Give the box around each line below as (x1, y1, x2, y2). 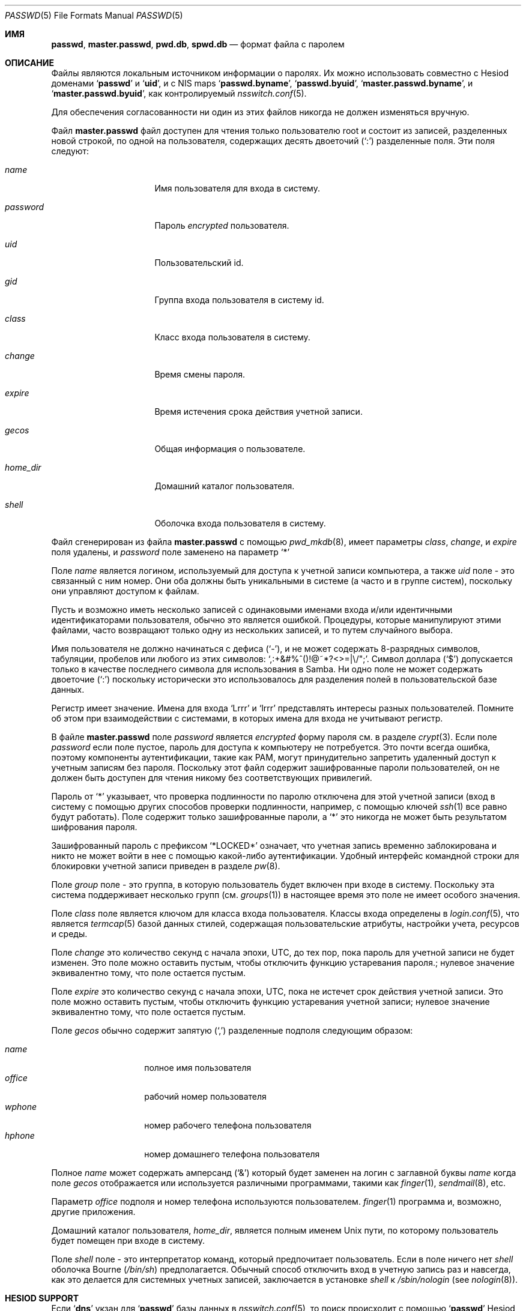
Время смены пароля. (154, 369, 246, 379)
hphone (5, 1130, 35, 1141)
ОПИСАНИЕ (5, 58, 54, 68)
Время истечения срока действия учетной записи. (154, 406, 363, 417)
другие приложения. (51, 1207, 136, 1217)
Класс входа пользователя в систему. (154, 332, 310, 342)
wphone (5, 1102, 37, 1112)
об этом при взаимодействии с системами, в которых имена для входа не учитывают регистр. (51, 713, 443, 723)
